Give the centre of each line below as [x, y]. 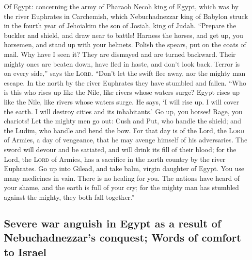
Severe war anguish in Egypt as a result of [112, 223]
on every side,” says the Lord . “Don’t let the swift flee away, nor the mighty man [125, 73]
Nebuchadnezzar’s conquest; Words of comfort [123, 237]
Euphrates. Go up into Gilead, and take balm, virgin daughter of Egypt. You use [124, 168]
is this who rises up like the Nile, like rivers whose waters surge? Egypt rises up [122, 92]
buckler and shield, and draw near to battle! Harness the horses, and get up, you [124, 35]
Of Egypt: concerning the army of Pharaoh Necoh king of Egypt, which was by [121, 6]
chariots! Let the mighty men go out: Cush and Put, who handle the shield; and [123, 121]
